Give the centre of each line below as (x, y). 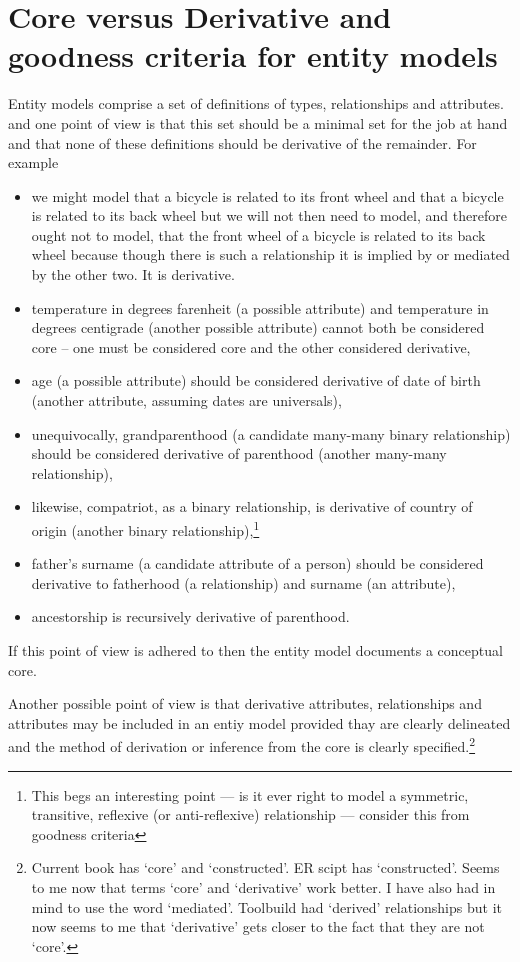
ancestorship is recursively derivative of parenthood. (190, 616)
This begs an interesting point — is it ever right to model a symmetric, (250, 794)
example (33, 162)
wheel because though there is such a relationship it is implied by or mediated (270, 254)
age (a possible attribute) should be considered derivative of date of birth (256, 380)
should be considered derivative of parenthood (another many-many (239, 453)
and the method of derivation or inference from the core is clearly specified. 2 (242, 745)
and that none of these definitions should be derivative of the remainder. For (242, 142)
